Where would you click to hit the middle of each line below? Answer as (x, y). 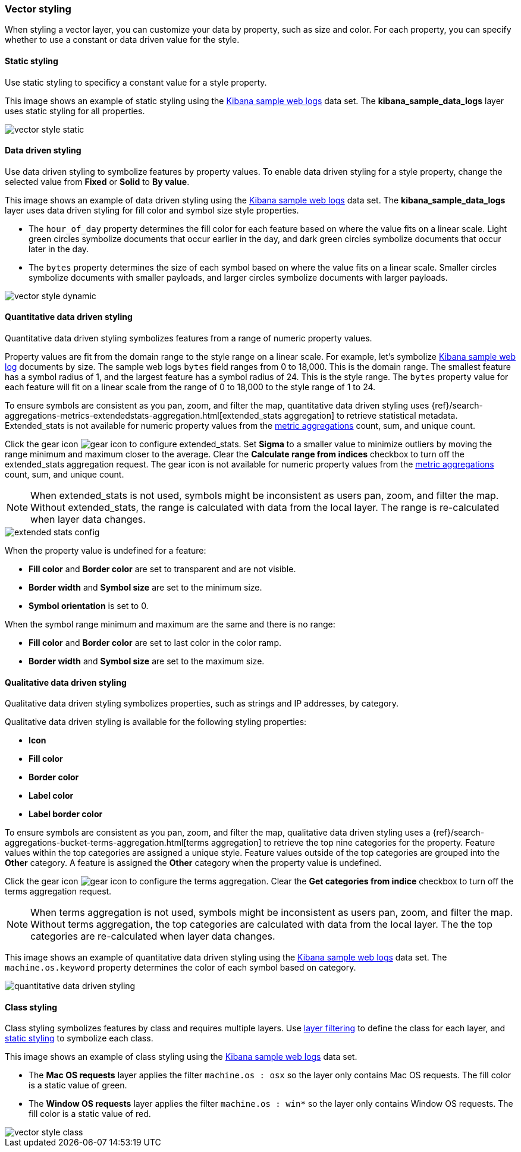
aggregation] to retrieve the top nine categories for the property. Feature (353, 843)
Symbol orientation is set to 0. (89, 606)
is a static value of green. (78, 1085)
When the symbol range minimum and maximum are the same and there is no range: (170, 624)
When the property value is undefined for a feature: (106, 551)
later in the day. (59, 249)
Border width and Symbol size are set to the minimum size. (145, 588)
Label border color (66, 814)
